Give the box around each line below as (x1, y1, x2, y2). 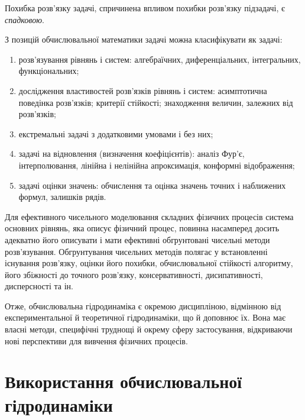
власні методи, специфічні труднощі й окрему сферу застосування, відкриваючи (5, 323, 293, 335)
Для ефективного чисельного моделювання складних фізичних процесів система (5, 210, 294, 222)
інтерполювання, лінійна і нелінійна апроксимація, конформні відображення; (18, 159, 295, 171)
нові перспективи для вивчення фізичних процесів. (5, 334, 188, 347)
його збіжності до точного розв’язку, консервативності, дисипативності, (5, 268, 263, 280)
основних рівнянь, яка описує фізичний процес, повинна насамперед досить (5, 222, 280, 234)
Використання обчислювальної (5, 369, 242, 393)
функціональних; (18, 64, 79, 77)
